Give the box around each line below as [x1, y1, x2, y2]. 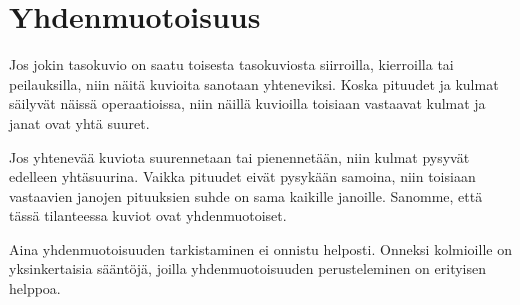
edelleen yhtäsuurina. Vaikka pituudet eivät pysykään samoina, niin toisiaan [9, 166, 476, 187]
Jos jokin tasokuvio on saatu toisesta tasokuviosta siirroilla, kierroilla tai [9, 54, 454, 75]
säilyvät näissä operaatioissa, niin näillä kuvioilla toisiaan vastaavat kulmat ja [9, 93, 486, 114]
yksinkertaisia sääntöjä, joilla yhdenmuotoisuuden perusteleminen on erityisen [9, 258, 487, 279]
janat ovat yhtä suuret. [9, 112, 150, 133]
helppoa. [9, 278, 61, 299]
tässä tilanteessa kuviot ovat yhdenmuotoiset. [9, 205, 287, 226]
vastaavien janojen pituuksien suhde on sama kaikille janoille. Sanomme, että [9, 185, 483, 206]
